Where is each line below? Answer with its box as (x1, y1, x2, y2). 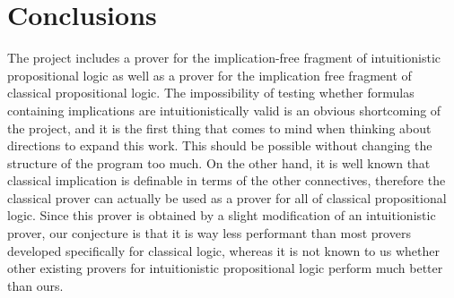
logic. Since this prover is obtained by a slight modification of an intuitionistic (7, 206, 436, 225)
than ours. (7, 276, 64, 294)
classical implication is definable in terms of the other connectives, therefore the (7, 171, 446, 190)
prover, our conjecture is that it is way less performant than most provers (7, 224, 411, 243)
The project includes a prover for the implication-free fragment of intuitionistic (7, 48, 441, 67)
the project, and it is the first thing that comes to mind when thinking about (7, 118, 432, 137)
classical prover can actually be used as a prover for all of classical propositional (7, 188, 447, 207)
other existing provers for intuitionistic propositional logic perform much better (7, 259, 443, 277)
